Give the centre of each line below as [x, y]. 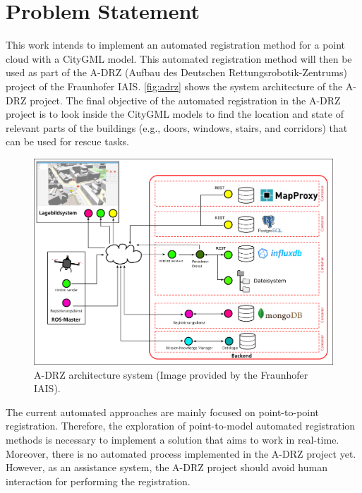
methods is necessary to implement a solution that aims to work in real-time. [173, 440]
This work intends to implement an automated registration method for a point [176, 45]
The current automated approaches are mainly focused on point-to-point [163, 412]
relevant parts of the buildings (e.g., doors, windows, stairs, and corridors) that [177, 127]
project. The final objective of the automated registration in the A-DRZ [185, 100]
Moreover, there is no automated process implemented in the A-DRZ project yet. [181, 453]
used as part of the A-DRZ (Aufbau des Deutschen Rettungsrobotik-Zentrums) [176, 72]
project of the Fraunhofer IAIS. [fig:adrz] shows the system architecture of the [174, 86]
